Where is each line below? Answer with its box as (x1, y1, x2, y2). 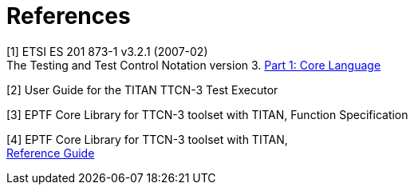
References (6, 2, 131, 30)
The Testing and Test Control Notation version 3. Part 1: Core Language (6, 58, 381, 72)
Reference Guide (6, 145, 95, 160)
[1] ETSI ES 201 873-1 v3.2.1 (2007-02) (6, 44, 208, 58)
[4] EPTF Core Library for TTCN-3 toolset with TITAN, (6, 132, 288, 146)
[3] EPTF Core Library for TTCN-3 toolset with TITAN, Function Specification (6, 107, 408, 121)
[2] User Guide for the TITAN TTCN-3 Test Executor (6, 82, 278, 97)
